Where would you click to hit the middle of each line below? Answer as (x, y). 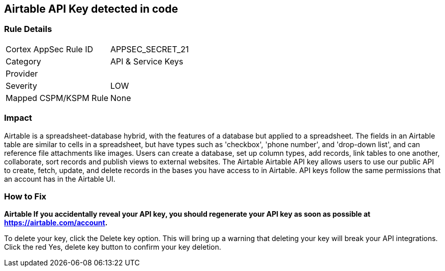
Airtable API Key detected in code (91, 9)
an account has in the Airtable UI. (60, 179)
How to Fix (25, 196)
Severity (21, 86)
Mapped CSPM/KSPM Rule (57, 98)
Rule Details (28, 29)
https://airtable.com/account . (56, 223)
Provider (22, 73)
